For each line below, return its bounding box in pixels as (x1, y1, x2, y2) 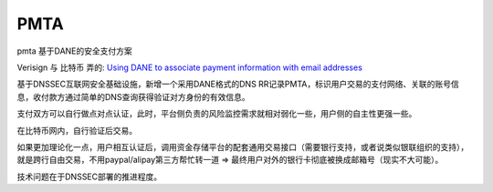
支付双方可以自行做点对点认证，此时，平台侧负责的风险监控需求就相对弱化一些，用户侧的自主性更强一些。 (16, 108, 417, 119)
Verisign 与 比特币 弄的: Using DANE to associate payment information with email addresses (16, 62, 362, 73)
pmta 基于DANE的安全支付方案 (16, 45, 132, 56)
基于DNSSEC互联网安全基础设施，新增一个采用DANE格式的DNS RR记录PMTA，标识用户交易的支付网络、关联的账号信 (16, 78, 460, 90)
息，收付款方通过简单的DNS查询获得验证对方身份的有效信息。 (16, 91, 250, 102)
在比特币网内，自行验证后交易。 (16, 125, 137, 136)
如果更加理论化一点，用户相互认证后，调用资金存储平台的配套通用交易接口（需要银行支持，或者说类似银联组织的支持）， (16, 141, 469, 152)
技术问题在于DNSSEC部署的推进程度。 (16, 171, 163, 182)
